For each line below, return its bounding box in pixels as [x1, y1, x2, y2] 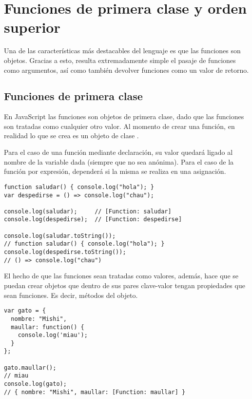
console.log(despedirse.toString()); [4, 249, 126, 256]
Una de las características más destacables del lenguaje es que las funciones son [4, 45, 241, 56]
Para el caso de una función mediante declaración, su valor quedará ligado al [4, 147, 233, 157]
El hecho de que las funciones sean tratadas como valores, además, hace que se [4, 271, 239, 281]
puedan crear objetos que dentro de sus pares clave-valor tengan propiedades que [4, 280, 245, 291]
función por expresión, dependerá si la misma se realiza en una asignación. [4, 166, 226, 176]
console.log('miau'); [18, 332, 88, 339]
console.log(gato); [4, 380, 67, 388]
